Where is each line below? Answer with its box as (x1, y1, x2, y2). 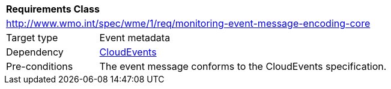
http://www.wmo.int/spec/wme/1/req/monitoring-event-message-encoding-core (6, 17, 371, 29)
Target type (6, 32, 58, 44)
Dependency (6, 46, 64, 58)
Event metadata (99, 32, 171, 44)
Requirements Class (6, 3, 100, 15)
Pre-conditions (6, 60, 73, 72)
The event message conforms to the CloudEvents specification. (99, 60, 387, 72)
